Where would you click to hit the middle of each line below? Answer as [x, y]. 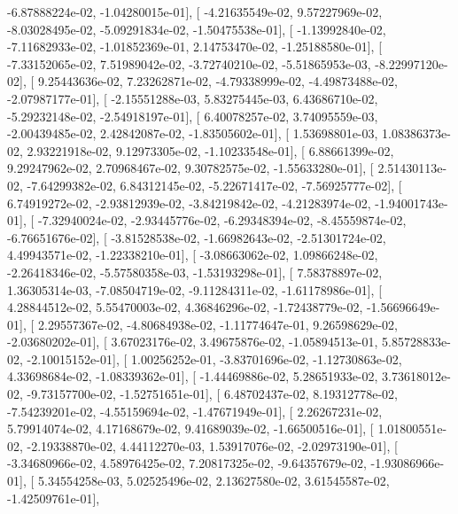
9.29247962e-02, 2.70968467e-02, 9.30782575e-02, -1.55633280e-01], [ [190, 168]
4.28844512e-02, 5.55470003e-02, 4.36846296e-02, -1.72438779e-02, [185, 307]
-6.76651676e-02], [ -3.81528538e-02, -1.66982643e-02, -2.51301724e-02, [197, 237]
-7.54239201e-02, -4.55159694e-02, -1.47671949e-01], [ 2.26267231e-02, [195, 411]
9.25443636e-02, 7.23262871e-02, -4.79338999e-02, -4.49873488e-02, [217, 81]
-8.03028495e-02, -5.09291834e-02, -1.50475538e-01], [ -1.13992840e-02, [197, 29]
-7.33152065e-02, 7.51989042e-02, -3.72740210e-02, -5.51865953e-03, [189, 63]
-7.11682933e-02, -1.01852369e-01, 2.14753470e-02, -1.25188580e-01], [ [195, 47]
